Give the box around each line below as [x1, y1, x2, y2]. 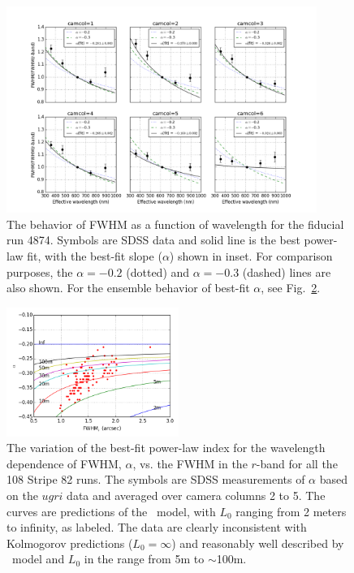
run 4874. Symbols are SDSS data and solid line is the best [6, 231, 300, 248]
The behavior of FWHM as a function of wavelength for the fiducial [6, 215, 344, 232]
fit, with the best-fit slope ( [27, 247, 162, 264]
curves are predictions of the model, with [6, 502, 216, 519]
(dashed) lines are [242, 263, 331, 280]
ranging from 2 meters [235, 502, 347, 519]
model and [11, 550, 65, 567]
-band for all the [256, 455, 338, 472]
